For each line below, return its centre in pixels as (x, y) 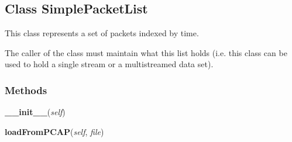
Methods (26, 90)
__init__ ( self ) (35, 112)
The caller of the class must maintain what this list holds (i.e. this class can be (146, 52)
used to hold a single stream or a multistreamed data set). (109, 64)
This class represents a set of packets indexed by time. (102, 33)
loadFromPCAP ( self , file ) (54, 131)
